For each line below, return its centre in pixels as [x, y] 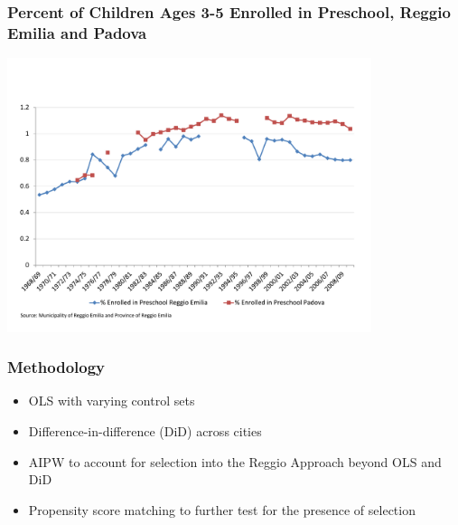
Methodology [56, 367]
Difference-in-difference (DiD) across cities [145, 430]
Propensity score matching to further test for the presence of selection [222, 509]
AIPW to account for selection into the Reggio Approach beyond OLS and [235, 461]
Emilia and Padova [77, 32]
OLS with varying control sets [112, 401]
